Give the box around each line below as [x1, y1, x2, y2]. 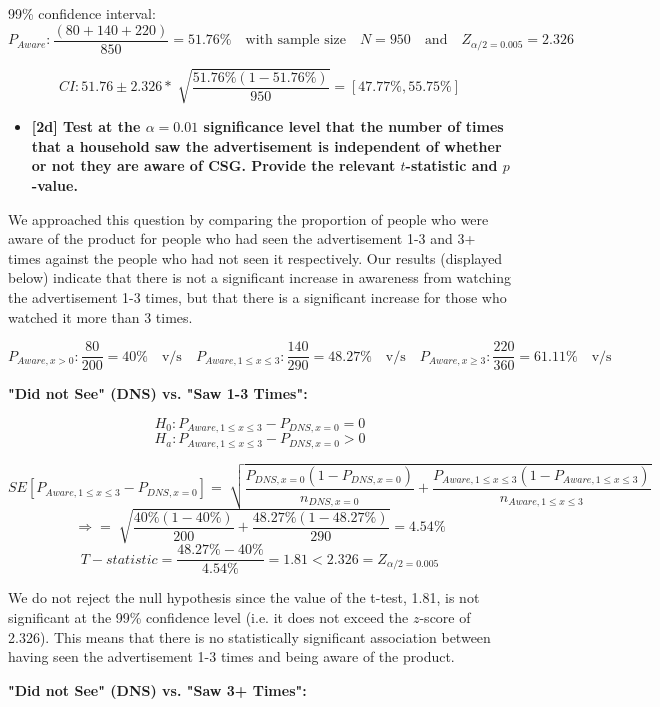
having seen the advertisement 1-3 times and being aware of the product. [8, 646, 455, 667]
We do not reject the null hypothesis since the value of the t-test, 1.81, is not [8, 587, 480, 608]
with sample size [245, 33, 346, 48]
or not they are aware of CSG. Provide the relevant [31, 155, 396, 176]
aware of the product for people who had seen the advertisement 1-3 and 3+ [8, 228, 476, 249]
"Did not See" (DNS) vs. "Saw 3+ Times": [8, 679, 307, 700]
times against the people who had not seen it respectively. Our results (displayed [8, 247, 503, 268]
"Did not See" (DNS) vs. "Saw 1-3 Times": [8, 383, 308, 404]
